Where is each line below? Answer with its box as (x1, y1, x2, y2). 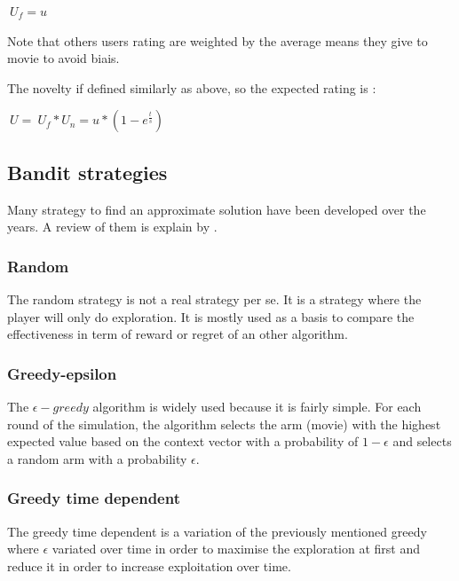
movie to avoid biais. (7, 49, 120, 67)
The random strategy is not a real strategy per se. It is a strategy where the (7, 289, 422, 308)
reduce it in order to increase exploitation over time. (7, 556, 291, 575)
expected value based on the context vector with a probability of (7, 432, 359, 451)
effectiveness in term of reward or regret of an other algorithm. (7, 325, 348, 343)
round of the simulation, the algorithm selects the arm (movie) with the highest (7, 414, 441, 433)
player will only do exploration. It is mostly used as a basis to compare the (7, 307, 415, 326)
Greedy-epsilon (7, 362, 117, 384)
